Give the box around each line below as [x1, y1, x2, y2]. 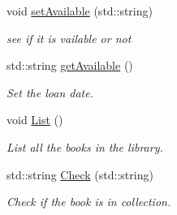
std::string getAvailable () [6, 57, 133, 74]
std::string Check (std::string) [6, 166, 153, 183]
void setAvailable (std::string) [6, 2, 153, 19]
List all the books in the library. [6, 138, 163, 155]
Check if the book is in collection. [6, 193, 171, 210]
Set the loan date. [6, 84, 93, 101]
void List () [6, 111, 63, 128]
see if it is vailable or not [6, 29, 132, 46]
